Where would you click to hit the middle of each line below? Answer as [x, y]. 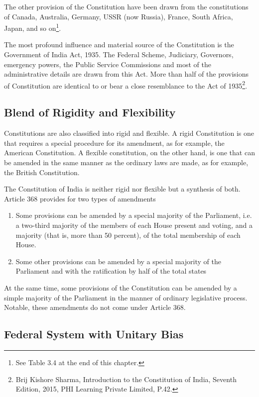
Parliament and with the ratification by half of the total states [111, 271]
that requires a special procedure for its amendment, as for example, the [114, 143]
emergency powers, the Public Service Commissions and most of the [108, 64]
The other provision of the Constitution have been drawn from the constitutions [126, 6]
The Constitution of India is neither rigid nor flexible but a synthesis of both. [122, 189]
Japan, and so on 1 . [33, 27]
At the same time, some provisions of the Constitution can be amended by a [121, 287]
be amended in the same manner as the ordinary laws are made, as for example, [126, 162]
